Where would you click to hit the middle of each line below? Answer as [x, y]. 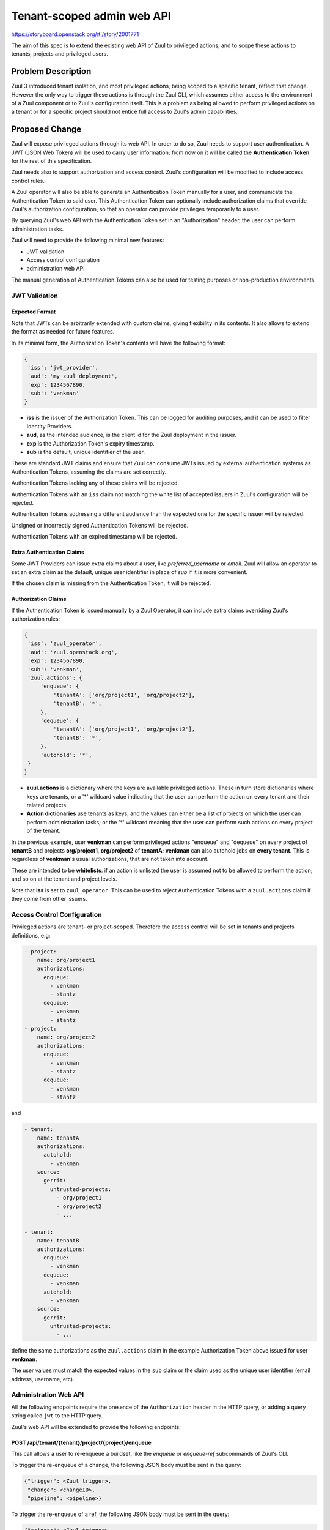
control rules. [28, 181]
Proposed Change [46, 129]
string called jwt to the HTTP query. [57, 1416]
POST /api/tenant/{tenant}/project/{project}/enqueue [82, 1442]
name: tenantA [58, 1138]
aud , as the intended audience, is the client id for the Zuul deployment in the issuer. [132, 435]
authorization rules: [36, 619]
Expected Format [34, 312]
